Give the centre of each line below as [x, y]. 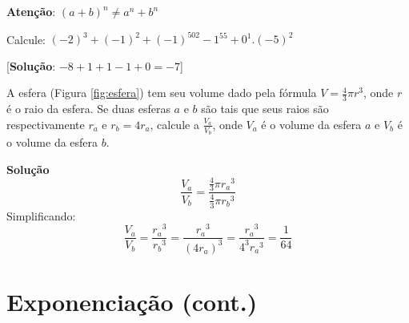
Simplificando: [41, 215]
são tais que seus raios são [265, 109]
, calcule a [174, 124]
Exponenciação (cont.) [132, 301]
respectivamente [46, 124]
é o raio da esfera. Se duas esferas [88, 109]
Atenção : [31, 11]
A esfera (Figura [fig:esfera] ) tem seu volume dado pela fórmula [162, 93]
